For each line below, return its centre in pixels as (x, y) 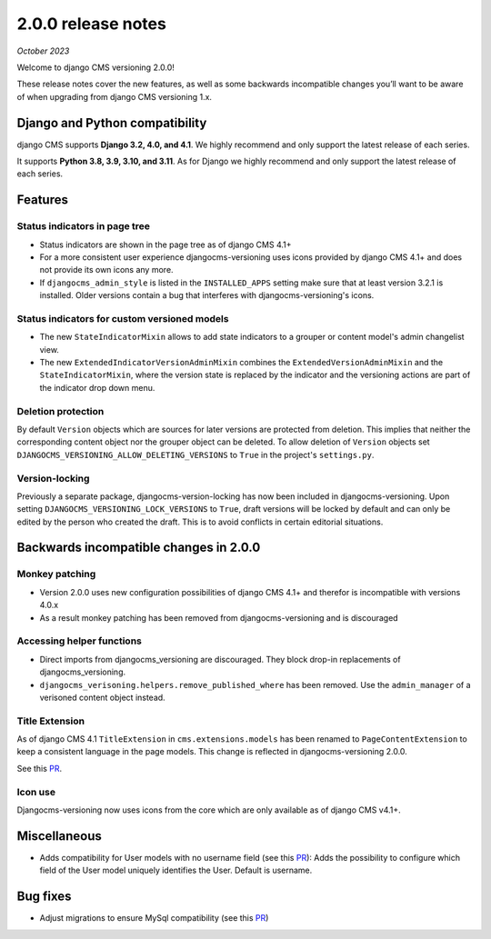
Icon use (36, 792)
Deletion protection (60, 411)
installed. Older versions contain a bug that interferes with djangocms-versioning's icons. (207, 295)
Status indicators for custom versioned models (123, 318)
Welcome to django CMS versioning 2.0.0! (95, 67)
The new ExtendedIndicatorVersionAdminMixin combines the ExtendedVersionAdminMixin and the (241, 363)
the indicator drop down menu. (97, 387)
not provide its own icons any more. (106, 270)
